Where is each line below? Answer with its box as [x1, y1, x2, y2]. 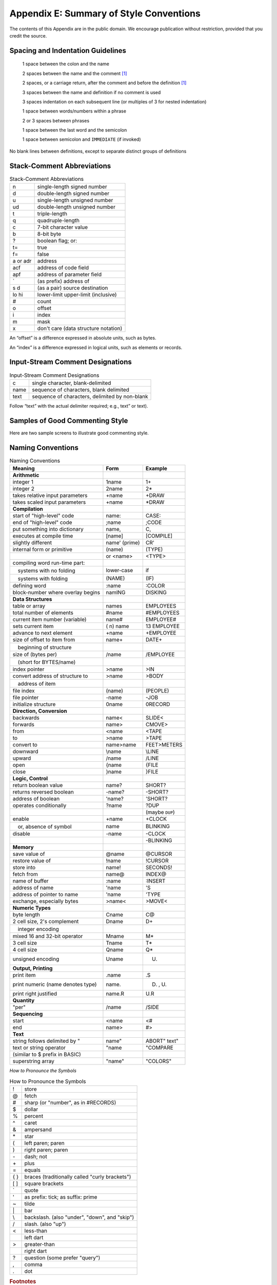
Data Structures [12, 596, 52, 602]
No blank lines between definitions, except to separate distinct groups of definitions [9, 148, 187, 154]
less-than [24, 1227, 47, 1234]
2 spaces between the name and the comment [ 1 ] [22, 70, 128, 77]
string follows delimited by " [12, 1037, 81, 1044]
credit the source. [9, 32, 47, 39]
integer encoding [17, 926, 59, 932]
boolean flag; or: [37, 237, 77, 244]
